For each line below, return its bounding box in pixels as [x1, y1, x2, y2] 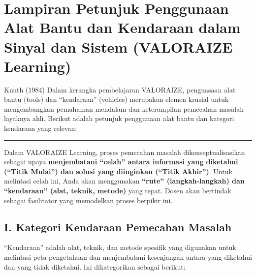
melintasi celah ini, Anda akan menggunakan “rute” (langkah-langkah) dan [4, 176, 245, 186]
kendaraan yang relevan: [4, 123, 77, 133]
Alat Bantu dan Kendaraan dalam [4, 17, 241, 37]
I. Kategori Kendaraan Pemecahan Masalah [4, 219, 232, 234]
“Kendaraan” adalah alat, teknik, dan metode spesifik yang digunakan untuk [4, 242, 236, 252]
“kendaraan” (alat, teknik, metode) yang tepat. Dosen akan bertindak [4, 185, 231, 196]
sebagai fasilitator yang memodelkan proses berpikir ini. [4, 195, 173, 205]
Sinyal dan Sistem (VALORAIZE [4, 36, 233, 57]
